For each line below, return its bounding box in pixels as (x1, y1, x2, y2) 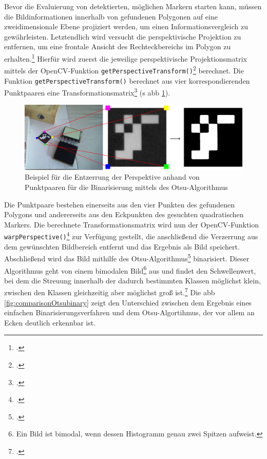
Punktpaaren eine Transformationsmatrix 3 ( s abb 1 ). (4, 86, 170, 98)
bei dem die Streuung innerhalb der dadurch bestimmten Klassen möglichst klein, (4, 275, 261, 285)
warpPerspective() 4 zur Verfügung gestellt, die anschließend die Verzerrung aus (4, 229, 258, 242)
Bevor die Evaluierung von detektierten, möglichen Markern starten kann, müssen (4, 1, 262, 11)
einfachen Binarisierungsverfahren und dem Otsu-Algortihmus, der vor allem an (4, 307, 255, 318)
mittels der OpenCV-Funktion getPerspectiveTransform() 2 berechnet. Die (4, 64, 244, 75)
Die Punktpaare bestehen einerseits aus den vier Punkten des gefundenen (4, 199, 235, 209)
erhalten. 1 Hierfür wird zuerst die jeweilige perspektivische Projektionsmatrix (4, 51, 247, 64)
